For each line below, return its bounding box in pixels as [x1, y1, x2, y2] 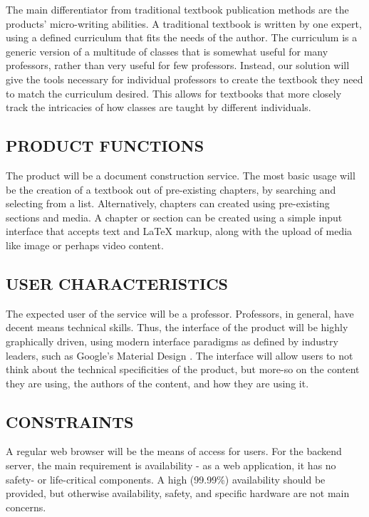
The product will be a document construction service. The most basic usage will [6, 167, 355, 182]
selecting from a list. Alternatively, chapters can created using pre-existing [6, 196, 330, 211]
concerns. [6, 499, 46, 514]
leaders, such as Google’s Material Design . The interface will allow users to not [6, 348, 353, 362]
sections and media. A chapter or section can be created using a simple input [6, 209, 343, 224]
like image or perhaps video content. [6, 237, 164, 252]
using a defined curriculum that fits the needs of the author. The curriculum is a [6, 30, 358, 45]
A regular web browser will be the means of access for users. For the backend [6, 444, 342, 459]
